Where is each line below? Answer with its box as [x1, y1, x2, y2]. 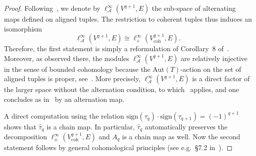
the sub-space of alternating [152, 3, 236, 13]
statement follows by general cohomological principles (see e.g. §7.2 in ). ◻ [4, 142, 233, 153]
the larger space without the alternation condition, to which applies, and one [4, 84, 239, 94]
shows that [4, 121, 36, 131]
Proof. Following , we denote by [4, 3, 100, 13]
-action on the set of [180, 63, 241, 74]
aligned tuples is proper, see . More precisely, [4, 73, 141, 84]
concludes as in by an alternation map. [4, 94, 125, 104]
